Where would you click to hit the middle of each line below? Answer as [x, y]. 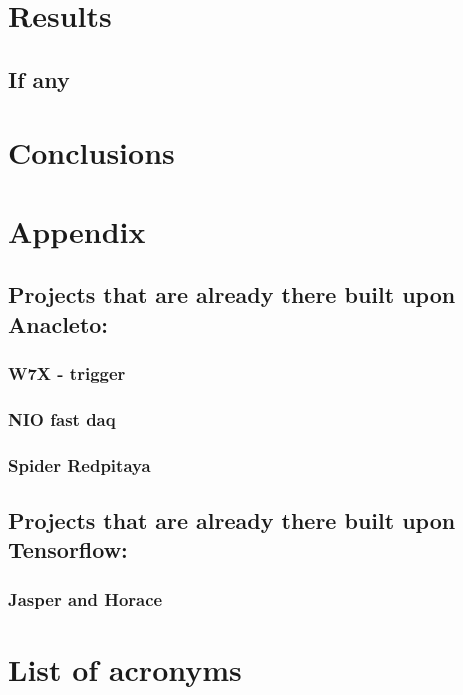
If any [39, 78]
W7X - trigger [67, 373]
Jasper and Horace [85, 598]
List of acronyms [125, 668]
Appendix [77, 230]
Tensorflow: [68, 549]
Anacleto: [58, 323]
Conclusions [91, 152]
